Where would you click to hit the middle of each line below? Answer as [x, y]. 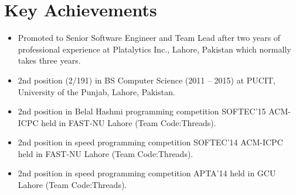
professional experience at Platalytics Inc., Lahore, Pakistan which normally [154, 49]
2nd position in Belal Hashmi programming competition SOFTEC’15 [142, 111]
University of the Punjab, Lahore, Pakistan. [96, 91]
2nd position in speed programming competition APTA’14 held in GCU [147, 173]
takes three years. [49, 60]
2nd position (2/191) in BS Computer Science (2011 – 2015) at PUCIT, [147, 80]
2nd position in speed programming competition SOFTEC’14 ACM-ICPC [150, 142]
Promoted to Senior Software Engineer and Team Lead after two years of [149, 38]
